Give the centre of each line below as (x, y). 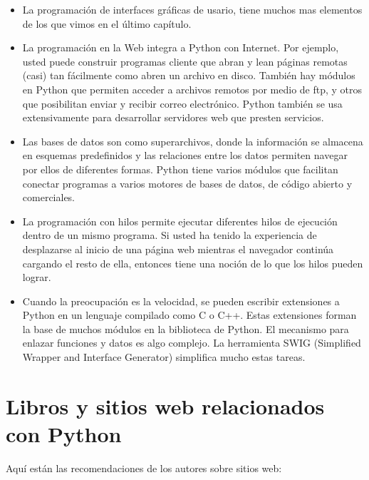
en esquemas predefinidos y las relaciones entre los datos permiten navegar (185, 155)
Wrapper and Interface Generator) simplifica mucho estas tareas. (164, 357)
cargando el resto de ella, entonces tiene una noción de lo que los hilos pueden (193, 263)
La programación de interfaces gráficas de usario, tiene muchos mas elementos (192, 9)
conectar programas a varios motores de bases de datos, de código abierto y (187, 183)
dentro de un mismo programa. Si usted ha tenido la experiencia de (170, 235)
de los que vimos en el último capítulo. (107, 23)
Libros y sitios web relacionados (165, 405)
